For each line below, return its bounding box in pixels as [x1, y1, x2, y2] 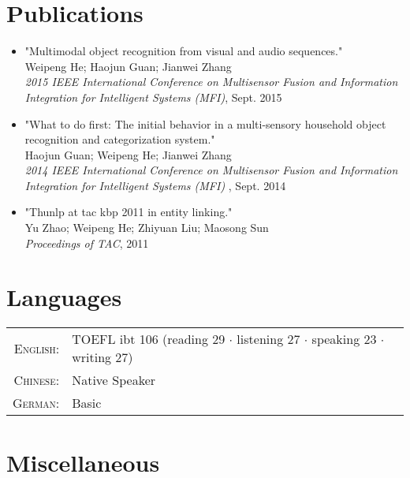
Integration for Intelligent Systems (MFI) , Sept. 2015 [24, 88, 282, 105]
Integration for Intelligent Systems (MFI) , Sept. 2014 [24, 177, 286, 193]
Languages [6, 281, 122, 313]
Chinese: [13, 371, 60, 390]
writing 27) [72, 348, 133, 367]
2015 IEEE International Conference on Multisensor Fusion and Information [24, 73, 398, 90]
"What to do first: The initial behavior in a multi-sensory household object [24, 115, 386, 132]
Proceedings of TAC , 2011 [24, 234, 149, 251]
